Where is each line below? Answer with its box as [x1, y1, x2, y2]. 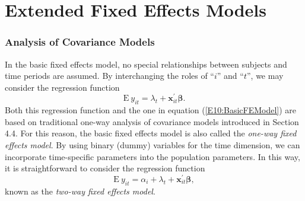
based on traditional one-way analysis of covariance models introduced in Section [5, 115, 299, 127]
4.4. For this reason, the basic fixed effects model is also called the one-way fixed [5, 127, 297, 139]
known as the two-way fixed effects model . [5, 184, 155, 197]
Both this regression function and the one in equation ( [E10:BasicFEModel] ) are [5, 104, 297, 116]
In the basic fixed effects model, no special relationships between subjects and [5, 58, 287, 70]
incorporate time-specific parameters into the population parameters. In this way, [5, 150, 300, 162]
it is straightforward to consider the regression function [5, 162, 205, 174]
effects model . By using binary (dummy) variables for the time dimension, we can [5, 139, 300, 151]
